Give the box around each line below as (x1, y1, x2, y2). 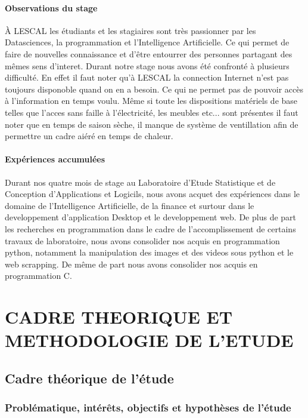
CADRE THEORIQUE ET (5, 305, 233, 329)
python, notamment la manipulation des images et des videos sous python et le (5, 246, 294, 259)
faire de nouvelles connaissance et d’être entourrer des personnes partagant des (5, 47, 293, 60)
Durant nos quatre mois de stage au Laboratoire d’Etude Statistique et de (5, 176, 276, 188)
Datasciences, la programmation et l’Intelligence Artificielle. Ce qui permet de (5, 36, 290, 48)
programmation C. (5, 269, 72, 282)
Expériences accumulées (5, 153, 105, 165)
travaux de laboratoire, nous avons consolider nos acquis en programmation (5, 234, 280, 247)
